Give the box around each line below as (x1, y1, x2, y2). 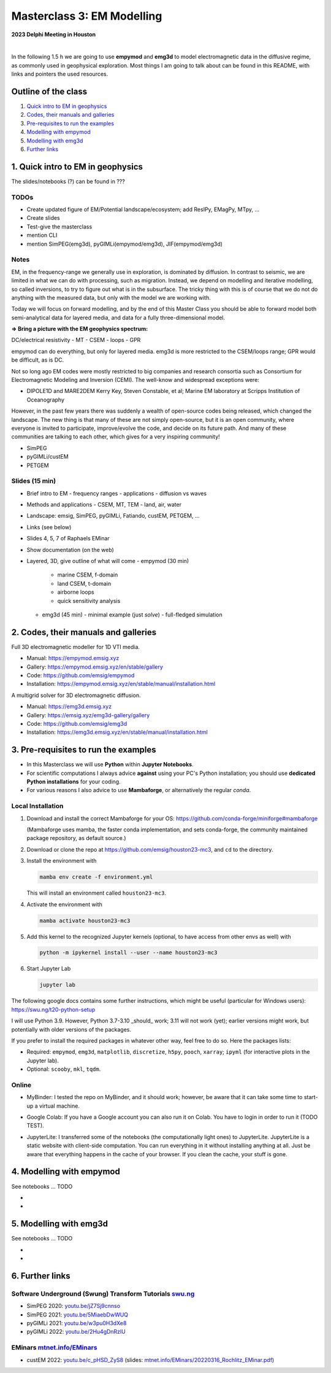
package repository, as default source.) (26, 834, 126, 842)
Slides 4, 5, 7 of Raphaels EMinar (26, 535, 110, 542)
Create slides (26, 214, 61, 222)
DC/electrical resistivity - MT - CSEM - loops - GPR (11, 336, 141, 344)
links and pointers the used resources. (11, 71, 108, 78)
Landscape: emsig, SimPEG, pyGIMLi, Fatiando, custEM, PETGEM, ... (26, 512, 200, 519)
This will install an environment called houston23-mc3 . (26, 889, 167, 897)
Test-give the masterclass (26, 223, 93, 230)
